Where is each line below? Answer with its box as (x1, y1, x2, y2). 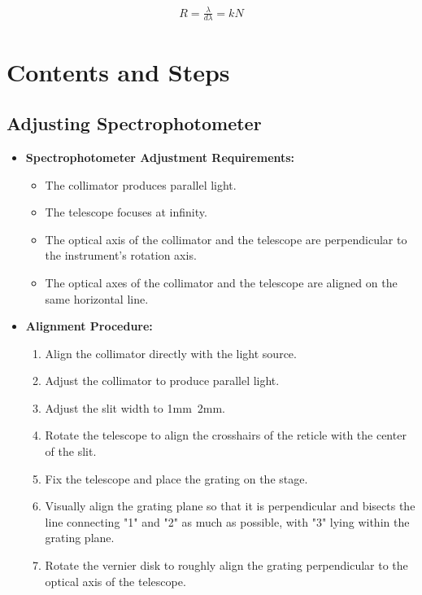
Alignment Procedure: (25, 317, 153, 335)
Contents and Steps (7, 55, 230, 88)
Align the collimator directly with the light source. (45, 344, 297, 361)
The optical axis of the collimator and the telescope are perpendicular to (45, 230, 407, 247)
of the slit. (45, 443, 97, 460)
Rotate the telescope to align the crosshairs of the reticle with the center (45, 427, 407, 444)
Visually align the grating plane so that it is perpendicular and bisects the (45, 497, 415, 514)
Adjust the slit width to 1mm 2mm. (45, 399, 226, 416)
